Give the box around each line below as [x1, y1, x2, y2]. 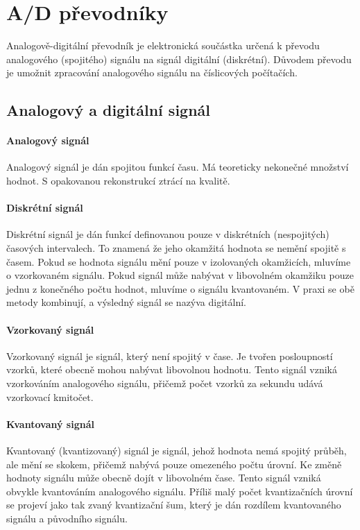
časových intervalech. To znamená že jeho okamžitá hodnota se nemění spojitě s [6, 241, 346, 255]
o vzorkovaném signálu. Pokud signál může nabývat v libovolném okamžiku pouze [6, 268, 354, 282]
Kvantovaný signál [6, 416, 94, 431]
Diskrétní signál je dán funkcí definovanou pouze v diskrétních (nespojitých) [6, 227, 329, 241]
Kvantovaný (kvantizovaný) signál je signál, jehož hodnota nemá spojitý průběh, [6, 443, 347, 457]
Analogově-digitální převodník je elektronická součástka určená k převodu [6, 38, 320, 53]
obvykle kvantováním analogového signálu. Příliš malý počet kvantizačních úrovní [6, 484, 353, 498]
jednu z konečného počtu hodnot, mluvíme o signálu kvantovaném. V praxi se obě [6, 281, 354, 296]
